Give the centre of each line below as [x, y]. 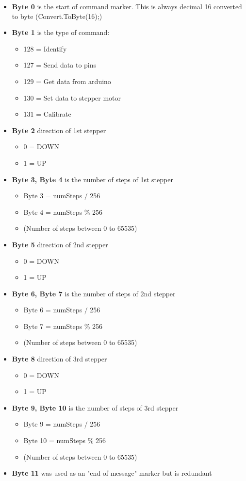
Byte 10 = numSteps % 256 [65, 440]
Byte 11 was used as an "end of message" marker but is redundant [112, 473]
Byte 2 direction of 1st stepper [59, 130]
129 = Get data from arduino [67, 81]
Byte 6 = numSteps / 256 [62, 310]
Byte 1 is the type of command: [61, 32]
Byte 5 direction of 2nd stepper [60, 244]
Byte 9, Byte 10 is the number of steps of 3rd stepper [95, 407]
